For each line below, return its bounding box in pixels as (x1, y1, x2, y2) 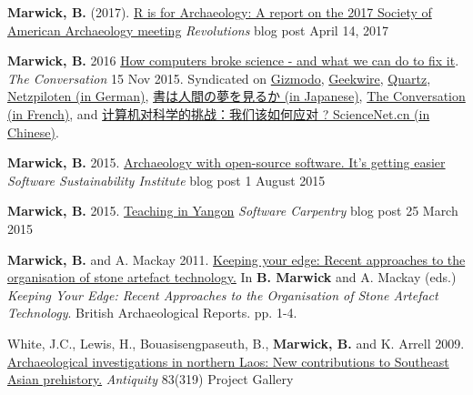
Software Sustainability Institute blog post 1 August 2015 (7, 170, 326, 189)
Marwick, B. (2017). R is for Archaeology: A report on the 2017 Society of (7, 3, 432, 21)
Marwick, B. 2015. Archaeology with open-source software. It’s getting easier (7, 153, 446, 172)
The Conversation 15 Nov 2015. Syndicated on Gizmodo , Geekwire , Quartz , (7, 68, 431, 87)
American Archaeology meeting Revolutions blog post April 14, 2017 (7, 20, 388, 39)
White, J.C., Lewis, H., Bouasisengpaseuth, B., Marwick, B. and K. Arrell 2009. (7, 333, 465, 352)
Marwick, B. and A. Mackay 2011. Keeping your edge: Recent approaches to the (7, 249, 466, 268)
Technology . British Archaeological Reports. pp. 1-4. (7, 303, 297, 322)
